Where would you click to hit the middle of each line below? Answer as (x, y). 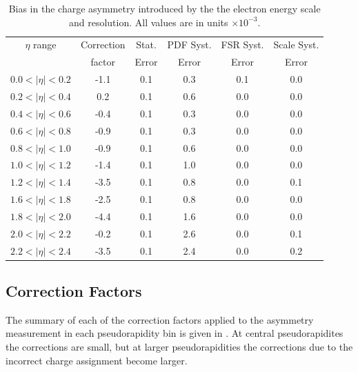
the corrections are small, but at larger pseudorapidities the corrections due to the (179, 347)
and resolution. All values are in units (148, 22)
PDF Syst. (189, 45)
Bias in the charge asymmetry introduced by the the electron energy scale (165, 8)
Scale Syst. (296, 45)
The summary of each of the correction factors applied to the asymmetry (160, 319)
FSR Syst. (242, 45)
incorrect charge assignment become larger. (97, 360)
